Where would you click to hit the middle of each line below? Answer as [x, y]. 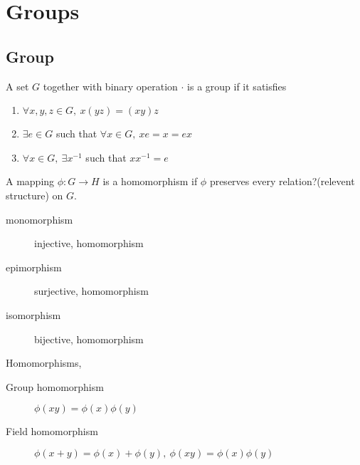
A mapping [30, 181]
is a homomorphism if [150, 181]
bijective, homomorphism [89, 339]
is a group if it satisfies [237, 86]
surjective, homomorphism [91, 291]
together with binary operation [110, 86]
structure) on [35, 195]
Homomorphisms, [44, 363]
